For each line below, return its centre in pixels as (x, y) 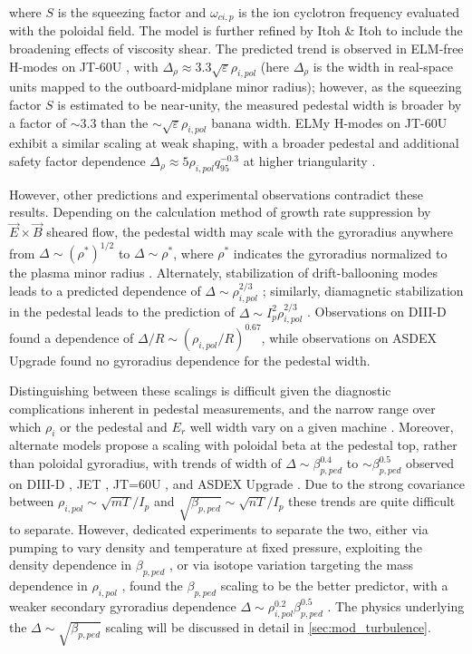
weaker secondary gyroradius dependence (123, 605)
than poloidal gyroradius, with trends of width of (145, 463)
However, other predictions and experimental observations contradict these (217, 194)
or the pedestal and (114, 426)
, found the (152, 586)
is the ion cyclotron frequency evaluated (349, 12)
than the (125, 122)
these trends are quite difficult (372, 501)
